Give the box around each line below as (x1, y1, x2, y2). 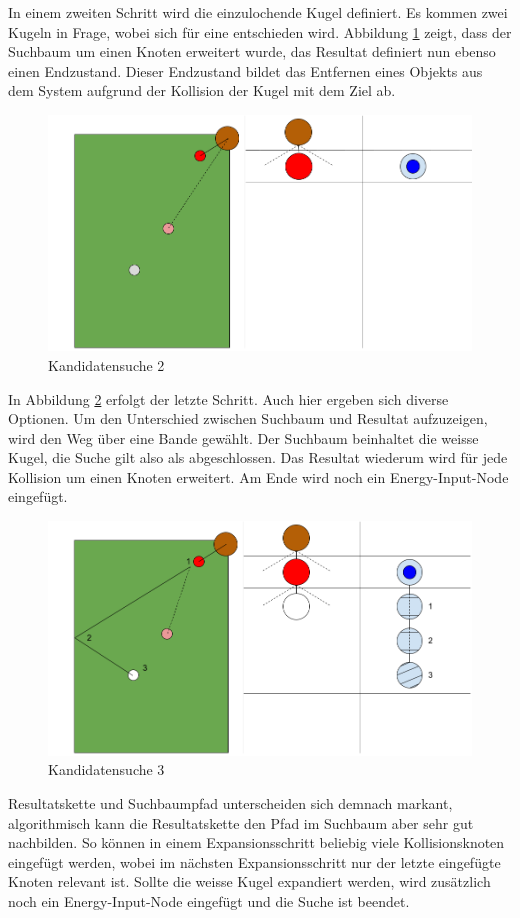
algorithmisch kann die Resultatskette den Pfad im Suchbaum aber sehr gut (8, 812, 474, 833)
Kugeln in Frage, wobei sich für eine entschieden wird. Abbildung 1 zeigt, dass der (8, 21, 512, 42)
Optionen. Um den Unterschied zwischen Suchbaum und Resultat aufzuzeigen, (8, 408, 488, 429)
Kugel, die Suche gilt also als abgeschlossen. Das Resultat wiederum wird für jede (8, 447, 508, 468)
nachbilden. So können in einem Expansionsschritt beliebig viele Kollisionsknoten (8, 832, 505, 853)
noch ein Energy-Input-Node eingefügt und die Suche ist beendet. (8, 891, 410, 912)
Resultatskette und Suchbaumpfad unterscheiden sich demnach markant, (8, 793, 453, 814)
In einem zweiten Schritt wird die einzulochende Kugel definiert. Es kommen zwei (8, 2, 508, 22)
